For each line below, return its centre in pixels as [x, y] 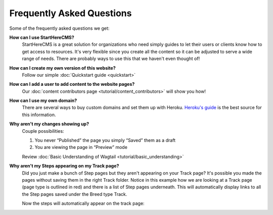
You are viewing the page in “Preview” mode [81, 147]
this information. [39, 115]
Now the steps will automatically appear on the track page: [83, 203]
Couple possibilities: [43, 131]
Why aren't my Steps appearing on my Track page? [64, 166]
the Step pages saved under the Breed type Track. [75, 194]
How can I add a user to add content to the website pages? [72, 84]
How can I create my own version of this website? [62, 68]
